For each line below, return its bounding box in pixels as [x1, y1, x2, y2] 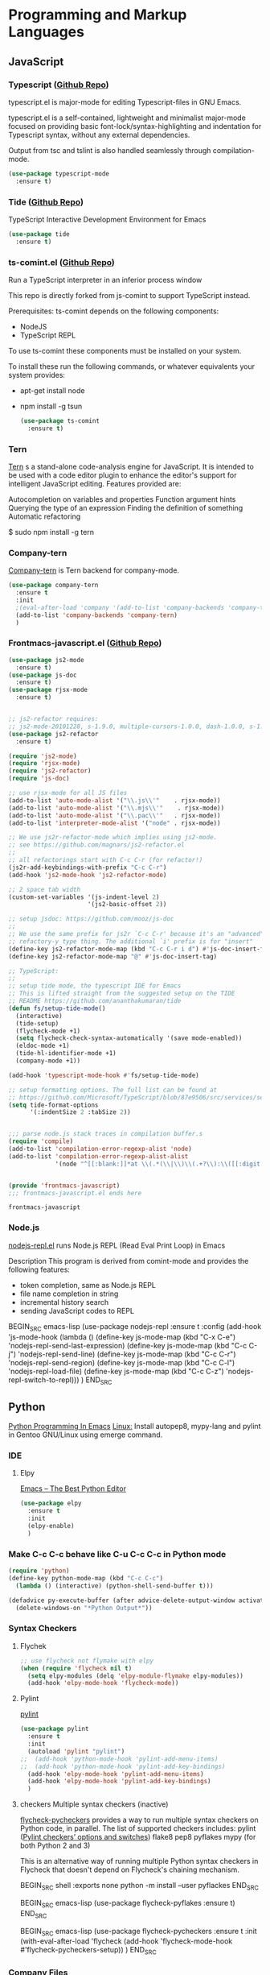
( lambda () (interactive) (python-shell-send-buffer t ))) [15, 1581, 215, 1590]
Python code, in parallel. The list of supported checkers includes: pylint [19, 1824, 256, 1833]
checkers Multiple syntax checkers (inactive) [19, 1799, 169, 1809]
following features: [8, 1265, 71, 1274]
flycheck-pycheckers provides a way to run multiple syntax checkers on [19, 1815, 259, 1825]
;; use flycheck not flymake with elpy [19, 1657, 154, 1665]
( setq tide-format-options [8, 1101, 99, 1109]
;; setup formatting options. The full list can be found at [8, 1086, 218, 1094]
